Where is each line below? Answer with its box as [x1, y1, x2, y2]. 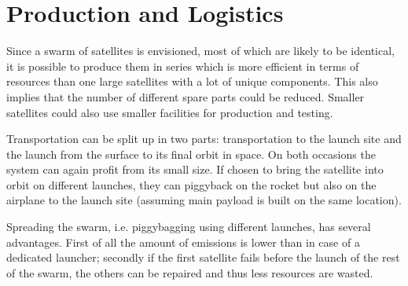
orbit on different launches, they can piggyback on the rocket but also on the [6, 176, 377, 192]
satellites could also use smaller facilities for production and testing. [6, 104, 333, 120]
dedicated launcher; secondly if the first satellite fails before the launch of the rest [6, 249, 400, 266]
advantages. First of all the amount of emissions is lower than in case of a [6, 233, 360, 250]
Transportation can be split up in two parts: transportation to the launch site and [6, 130, 402, 147]
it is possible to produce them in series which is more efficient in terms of [6, 57, 359, 74]
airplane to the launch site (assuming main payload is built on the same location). [6, 192, 402, 208]
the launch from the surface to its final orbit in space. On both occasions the [6, 145, 376, 162]
